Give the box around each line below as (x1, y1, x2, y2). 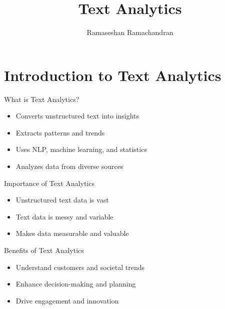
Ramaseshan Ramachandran (86, 27, 173, 37)
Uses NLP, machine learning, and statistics (15, 144, 147, 154)
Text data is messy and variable (15, 211, 113, 221)
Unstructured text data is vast (15, 194, 109, 205)
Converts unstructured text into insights (15, 110, 139, 121)
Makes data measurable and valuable (15, 228, 129, 238)
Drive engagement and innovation (15, 295, 119, 305)
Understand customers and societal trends (15, 261, 144, 272)
